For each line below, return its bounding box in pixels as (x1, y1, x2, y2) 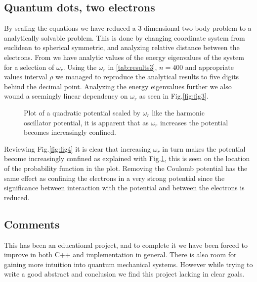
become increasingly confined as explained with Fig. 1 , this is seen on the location (4, 153, 250, 164)
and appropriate (185, 61, 234, 72)
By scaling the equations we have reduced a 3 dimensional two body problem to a (4, 23, 252, 33)
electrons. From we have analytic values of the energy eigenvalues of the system (4, 52, 244, 62)
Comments (4, 216, 60, 231)
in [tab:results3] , (108, 61, 157, 72)
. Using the (63, 61, 97, 72)
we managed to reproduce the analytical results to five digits (55, 71, 239, 82)
